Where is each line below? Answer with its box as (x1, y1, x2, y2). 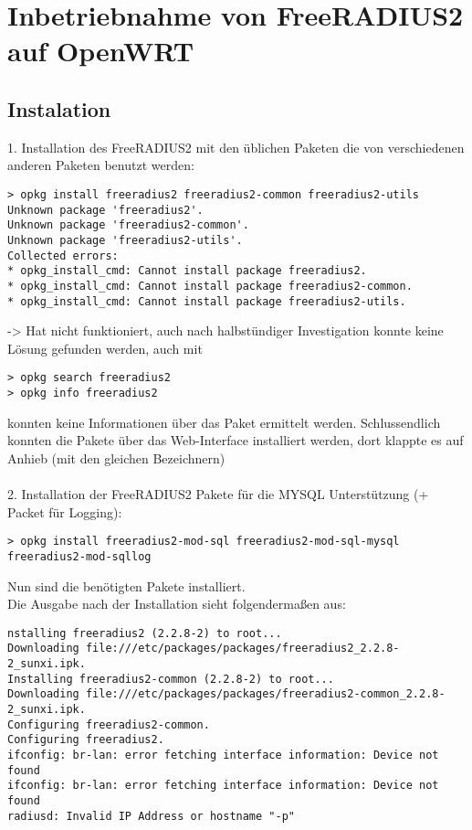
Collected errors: (7, 249, 119, 262)
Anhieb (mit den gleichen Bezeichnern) (7, 448, 226, 467)
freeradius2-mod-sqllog (7, 549, 152, 563)
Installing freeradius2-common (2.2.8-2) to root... (7, 672, 334, 686)
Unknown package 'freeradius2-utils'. (7, 233, 243, 247)
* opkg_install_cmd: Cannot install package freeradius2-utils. (7, 294, 406, 308)
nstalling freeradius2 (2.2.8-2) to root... (7, 626, 282, 640)
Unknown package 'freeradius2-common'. (7, 218, 249, 232)
